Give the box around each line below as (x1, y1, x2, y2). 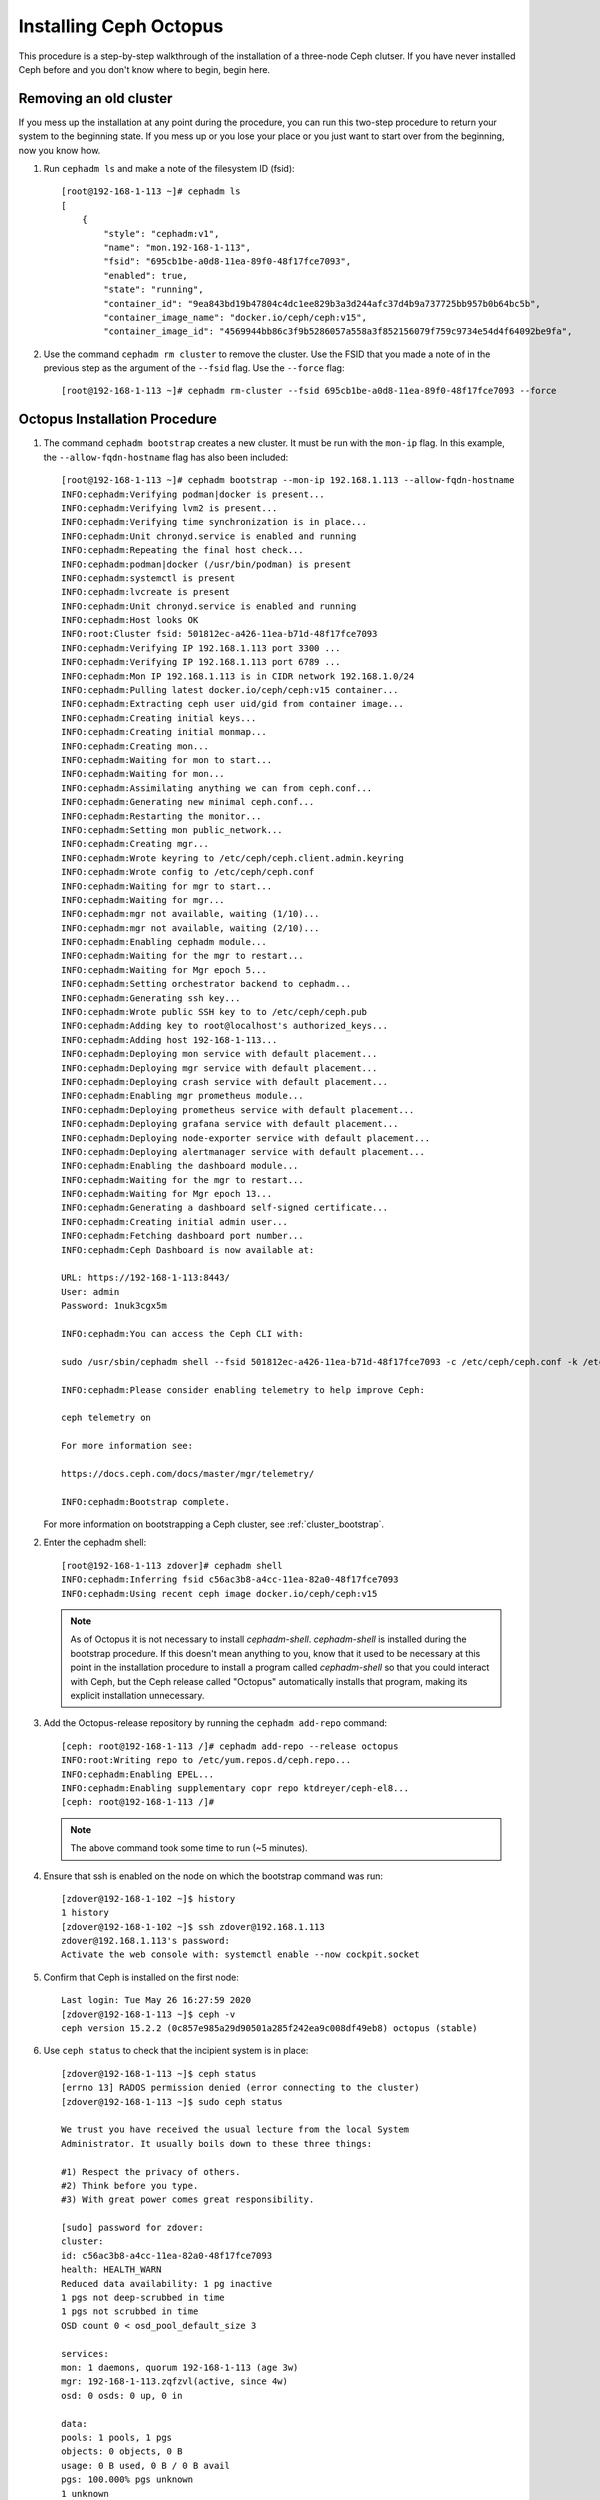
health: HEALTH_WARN (61, 2264, 162, 2275)
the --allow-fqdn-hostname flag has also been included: (43, 451, 289, 463)
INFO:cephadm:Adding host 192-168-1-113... (61, 1034, 278, 1045)
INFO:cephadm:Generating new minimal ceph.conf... (61, 796, 315, 808)
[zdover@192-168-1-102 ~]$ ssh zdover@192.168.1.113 (61, 1921, 325, 1932)
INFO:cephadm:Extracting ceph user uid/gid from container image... (61, 698, 404, 710)
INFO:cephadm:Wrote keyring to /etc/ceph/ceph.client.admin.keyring (61, 852, 404, 864)
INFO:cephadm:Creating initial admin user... (61, 1216, 289, 1227)
